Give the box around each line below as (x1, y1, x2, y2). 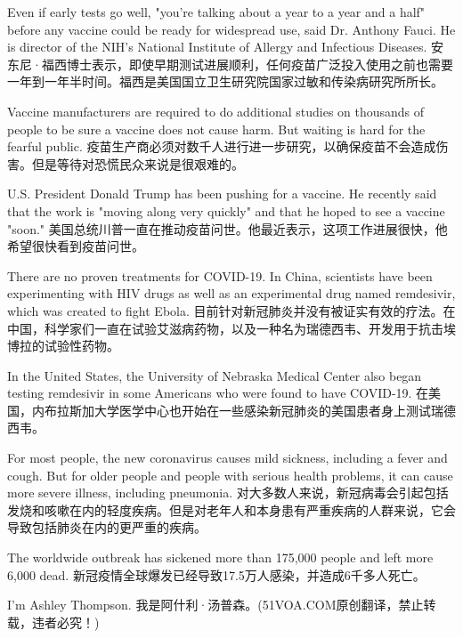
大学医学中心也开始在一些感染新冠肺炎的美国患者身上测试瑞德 (93, 400, 456, 419)
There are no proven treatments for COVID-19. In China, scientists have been (7, 266, 433, 285)
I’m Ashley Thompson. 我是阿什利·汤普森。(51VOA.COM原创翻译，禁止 (7, 595, 424, 614)
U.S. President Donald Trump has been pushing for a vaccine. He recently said (7, 184, 437, 203)
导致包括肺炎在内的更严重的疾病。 (7, 518, 207, 537)
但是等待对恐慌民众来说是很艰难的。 (31, 154, 244, 173)
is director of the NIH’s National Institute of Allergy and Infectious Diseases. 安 (7, 37, 444, 56)
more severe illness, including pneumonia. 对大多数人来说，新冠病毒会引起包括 (7, 483, 449, 502)
